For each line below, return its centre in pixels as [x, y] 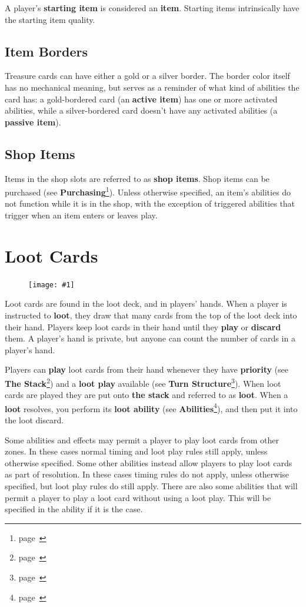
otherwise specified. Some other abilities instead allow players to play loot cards [149, 462]
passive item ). [33, 122]
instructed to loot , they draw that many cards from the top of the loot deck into [151, 315]
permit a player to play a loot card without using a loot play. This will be [138, 497]
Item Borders [46, 51]
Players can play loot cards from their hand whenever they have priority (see [147, 369]
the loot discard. [34, 420]
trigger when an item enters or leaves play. [81, 215]
